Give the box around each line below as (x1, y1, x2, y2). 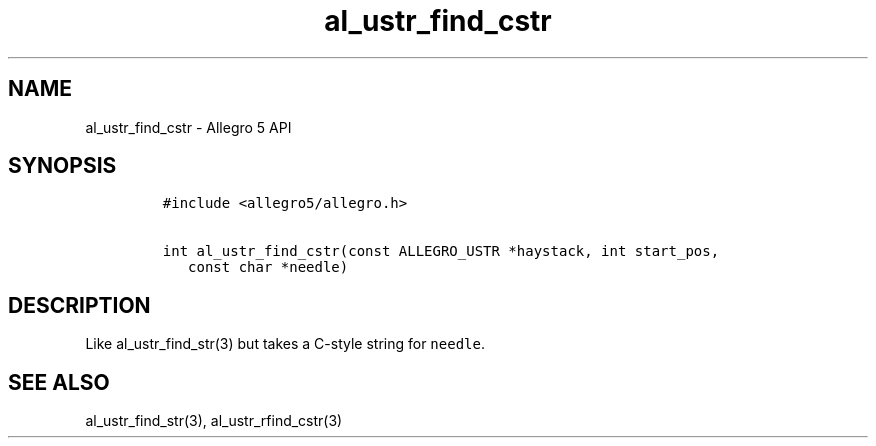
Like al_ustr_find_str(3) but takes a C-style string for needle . (85, 335, 485, 353)
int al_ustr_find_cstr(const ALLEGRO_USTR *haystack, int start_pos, (162, 243, 720, 260)
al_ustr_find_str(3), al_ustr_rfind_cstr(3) (85, 412, 343, 430)
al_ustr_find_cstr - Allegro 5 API (85, 118, 292, 136)
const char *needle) (188, 259, 349, 276)
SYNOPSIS (8, 153, 117, 179)
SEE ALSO (8, 369, 110, 395)
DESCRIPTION (8, 292, 151, 318)
